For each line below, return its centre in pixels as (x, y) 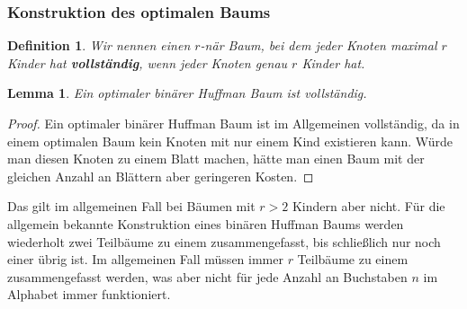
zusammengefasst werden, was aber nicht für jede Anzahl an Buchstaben (207, 276)
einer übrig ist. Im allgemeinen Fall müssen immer (145, 259)
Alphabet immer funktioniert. (89, 294)
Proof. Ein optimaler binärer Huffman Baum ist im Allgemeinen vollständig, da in (233, 123)
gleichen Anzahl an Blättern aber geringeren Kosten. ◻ (161, 176)
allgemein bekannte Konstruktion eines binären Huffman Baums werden (206, 223)
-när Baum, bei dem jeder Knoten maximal (319, 45)
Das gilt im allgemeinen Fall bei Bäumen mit (131, 206)
